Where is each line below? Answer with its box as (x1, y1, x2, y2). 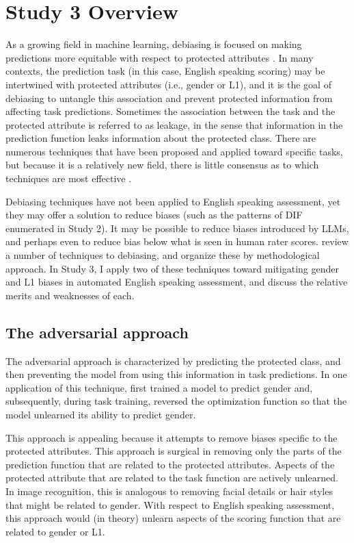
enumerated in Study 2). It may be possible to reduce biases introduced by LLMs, (5, 220, 349, 235)
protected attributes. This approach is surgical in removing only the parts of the (5, 444, 342, 458)
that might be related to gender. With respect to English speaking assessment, (5, 497, 335, 512)
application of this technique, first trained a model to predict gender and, (5, 380, 313, 394)
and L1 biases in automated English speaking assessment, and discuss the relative (5, 275, 348, 289)
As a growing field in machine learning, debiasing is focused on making (5, 37, 302, 51)
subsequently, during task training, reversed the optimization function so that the (5, 394, 347, 408)
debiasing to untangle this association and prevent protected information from (5, 90, 333, 105)
